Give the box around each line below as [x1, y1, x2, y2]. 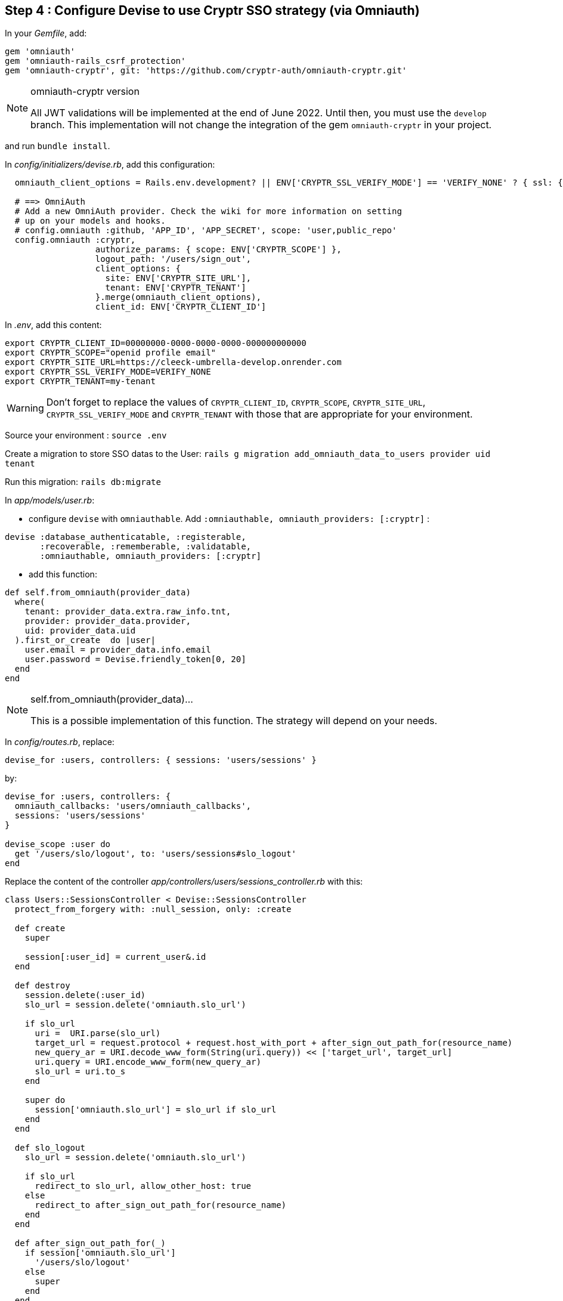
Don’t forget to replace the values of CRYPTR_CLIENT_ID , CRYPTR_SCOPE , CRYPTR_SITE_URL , [46, 396, 426, 409]
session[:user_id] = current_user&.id [24, 952, 206, 962]
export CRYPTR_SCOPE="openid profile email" [5, 348, 216, 358]
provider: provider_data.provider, [24, 616, 191, 626]
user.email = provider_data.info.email [24, 645, 211, 655]
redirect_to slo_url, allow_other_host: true [35, 1181, 252, 1191]
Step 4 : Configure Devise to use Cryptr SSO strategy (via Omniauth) [5, 3, 420, 18]
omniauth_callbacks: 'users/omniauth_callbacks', [14, 801, 252, 811]
